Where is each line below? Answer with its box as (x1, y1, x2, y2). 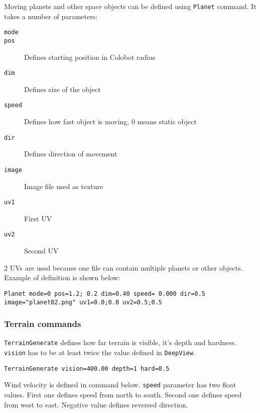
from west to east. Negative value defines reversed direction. (4, 399, 188, 409)
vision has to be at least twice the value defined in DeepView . (4, 347, 195, 358)
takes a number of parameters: (4, 11, 98, 21)
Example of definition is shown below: (4, 272, 120, 283)
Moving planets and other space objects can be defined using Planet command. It (4, 1, 256, 11)
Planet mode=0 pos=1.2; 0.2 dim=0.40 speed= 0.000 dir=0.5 (4, 290, 205, 297)
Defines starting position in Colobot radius (24, 51, 156, 62)
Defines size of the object (24, 84, 101, 94)
